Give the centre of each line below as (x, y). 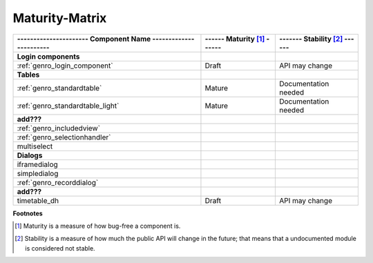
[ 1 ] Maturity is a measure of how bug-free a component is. (98, 226)
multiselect (35, 146)
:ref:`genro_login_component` (65, 66)
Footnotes (28, 213)
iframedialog (37, 164)
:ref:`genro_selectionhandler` (64, 137)
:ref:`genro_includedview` (58, 128)
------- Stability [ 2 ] (311, 39)
